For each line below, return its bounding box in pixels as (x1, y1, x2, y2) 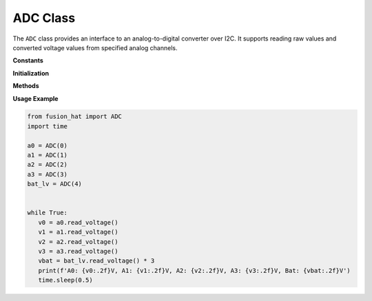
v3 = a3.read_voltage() (38, 247, 118, 255)
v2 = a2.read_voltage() (38, 238, 118, 245)
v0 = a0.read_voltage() (38, 219, 118, 226)
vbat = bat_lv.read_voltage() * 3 (38, 257, 155, 265)
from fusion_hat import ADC (27, 113, 122, 120)
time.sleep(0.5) (38, 276, 93, 285)
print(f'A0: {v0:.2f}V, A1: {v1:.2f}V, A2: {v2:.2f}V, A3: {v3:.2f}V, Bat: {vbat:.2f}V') (38, 267, 351, 274)
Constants (12, 56, 44, 65)
